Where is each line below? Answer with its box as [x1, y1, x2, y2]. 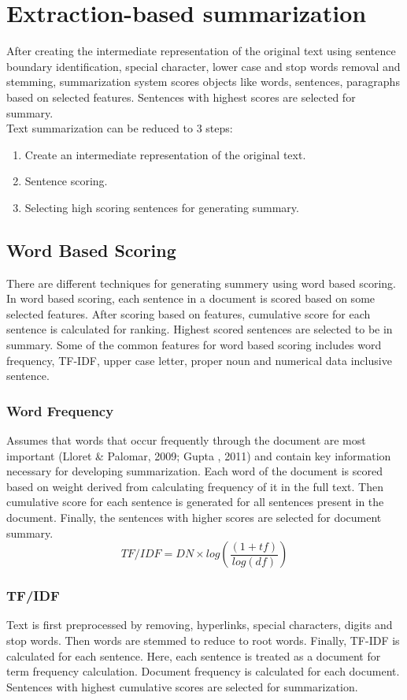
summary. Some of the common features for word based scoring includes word [6, 337, 382, 353]
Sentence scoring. [24, 173, 108, 189]
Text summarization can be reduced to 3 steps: [6, 120, 233, 136]
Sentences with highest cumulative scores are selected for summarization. [6, 678, 358, 694]
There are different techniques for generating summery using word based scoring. [6, 274, 396, 291]
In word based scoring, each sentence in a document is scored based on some [6, 290, 376, 307]
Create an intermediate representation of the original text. [24, 146, 306, 162]
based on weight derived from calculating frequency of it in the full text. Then [6, 478, 383, 494]
